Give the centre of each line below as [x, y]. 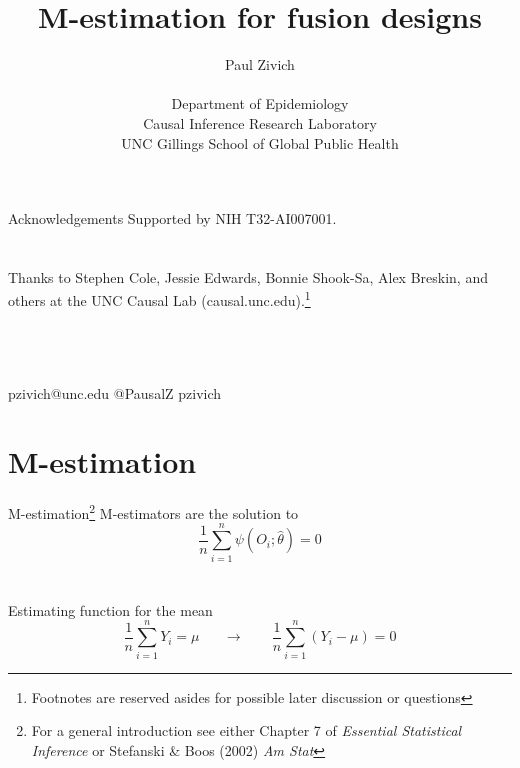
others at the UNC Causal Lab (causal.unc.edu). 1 [159, 299]
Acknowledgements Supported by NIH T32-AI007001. [172, 218]
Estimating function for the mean [110, 609]
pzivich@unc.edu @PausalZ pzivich [115, 392]
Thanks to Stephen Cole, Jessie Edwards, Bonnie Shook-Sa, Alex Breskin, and [248, 276]
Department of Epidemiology [260, 103]
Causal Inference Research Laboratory [260, 122]
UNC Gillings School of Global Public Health [260, 142]
